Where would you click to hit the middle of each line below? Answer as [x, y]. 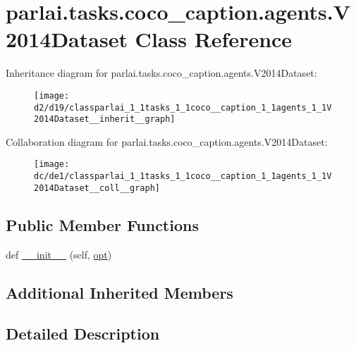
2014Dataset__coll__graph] [97, 188]
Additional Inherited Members [119, 292]
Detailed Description [83, 334]
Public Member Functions [102, 224]
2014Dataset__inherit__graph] [105, 119]
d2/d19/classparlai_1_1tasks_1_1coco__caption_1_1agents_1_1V [183, 107]
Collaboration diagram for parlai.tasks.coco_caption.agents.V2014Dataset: [167, 141]
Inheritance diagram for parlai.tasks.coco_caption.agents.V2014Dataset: [161, 73]
